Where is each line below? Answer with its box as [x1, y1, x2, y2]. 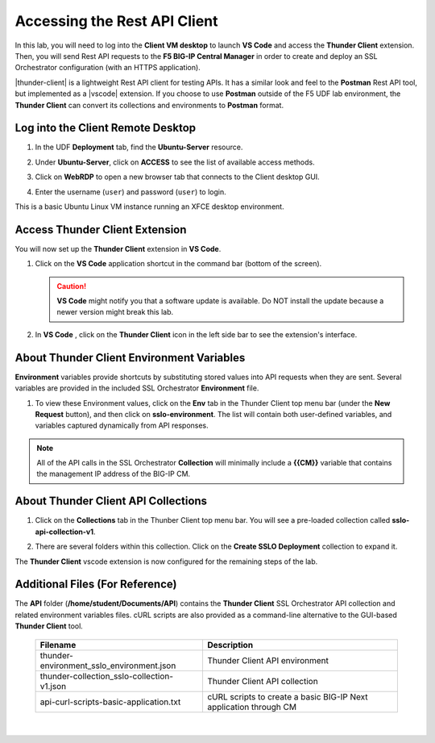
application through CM [206, 701, 297, 712]
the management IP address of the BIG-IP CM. [36, 469, 191, 479]
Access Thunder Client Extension [14, 223, 187, 236]
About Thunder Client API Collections [14, 495, 208, 508]
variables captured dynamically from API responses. [35, 420, 209, 431]
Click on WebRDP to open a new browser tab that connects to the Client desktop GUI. [35, 172, 320, 182]
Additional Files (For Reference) [14, 578, 177, 591]
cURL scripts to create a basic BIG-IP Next [206, 691, 368, 702]
